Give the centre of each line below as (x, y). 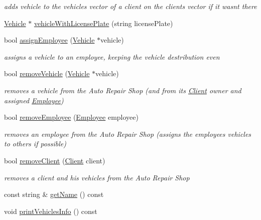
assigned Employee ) (34, 100)
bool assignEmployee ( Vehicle (49, 40)
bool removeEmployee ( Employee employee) (71, 117)
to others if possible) (35, 144)
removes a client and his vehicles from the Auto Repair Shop (97, 177)
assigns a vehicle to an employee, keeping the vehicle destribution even (112, 56)
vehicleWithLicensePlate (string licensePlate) (103, 23)
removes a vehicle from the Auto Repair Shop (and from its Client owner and (123, 90)
